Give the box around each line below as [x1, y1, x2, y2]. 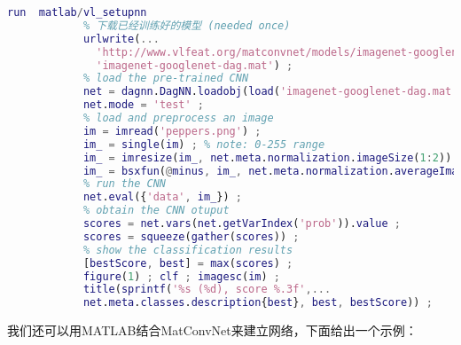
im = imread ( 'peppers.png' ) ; [82, 124, 262, 137]
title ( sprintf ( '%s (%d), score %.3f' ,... [82, 283, 332, 296]
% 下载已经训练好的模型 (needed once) [82, 19, 291, 32]
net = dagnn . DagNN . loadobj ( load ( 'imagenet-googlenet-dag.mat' [82, 85, 458, 98]
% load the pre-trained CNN [82, 72, 249, 85]
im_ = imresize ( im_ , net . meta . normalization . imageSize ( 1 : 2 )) [82, 151, 452, 164]
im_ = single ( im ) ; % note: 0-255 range [82, 137, 325, 151]
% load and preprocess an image [82, 112, 274, 124]
